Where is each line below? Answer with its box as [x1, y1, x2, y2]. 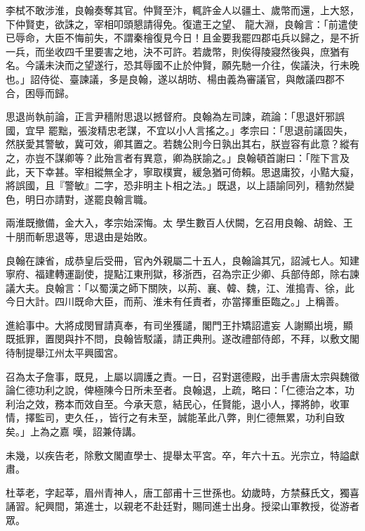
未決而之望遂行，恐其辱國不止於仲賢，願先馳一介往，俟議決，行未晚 [44, 58, 359, 72]
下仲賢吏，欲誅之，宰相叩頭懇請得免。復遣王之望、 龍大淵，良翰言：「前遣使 [6, 16, 358, 31]
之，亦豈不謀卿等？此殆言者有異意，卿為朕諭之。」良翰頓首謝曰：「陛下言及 [6, 150, 350, 165]
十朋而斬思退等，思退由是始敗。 [6, 229, 153, 243]
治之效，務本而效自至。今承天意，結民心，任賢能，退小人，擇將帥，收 [15, 396, 340, 411]
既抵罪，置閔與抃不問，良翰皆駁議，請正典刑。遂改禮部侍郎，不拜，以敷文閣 [6, 331, 359, 346]
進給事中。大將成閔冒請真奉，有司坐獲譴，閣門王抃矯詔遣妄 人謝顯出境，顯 [6, 317, 353, 332]
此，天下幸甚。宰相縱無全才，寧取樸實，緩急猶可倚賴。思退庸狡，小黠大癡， [6, 164, 359, 179]
